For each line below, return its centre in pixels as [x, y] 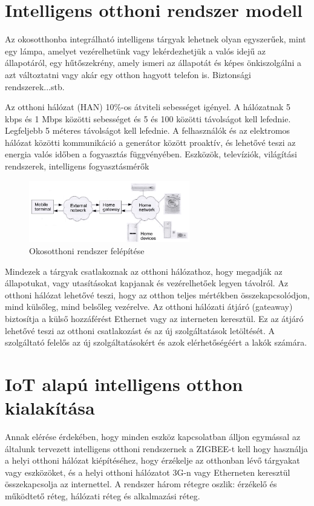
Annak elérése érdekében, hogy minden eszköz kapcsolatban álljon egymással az [153, 437]
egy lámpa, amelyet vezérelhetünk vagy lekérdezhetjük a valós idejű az [136, 51]
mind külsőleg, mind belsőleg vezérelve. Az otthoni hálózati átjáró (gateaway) [149, 307]
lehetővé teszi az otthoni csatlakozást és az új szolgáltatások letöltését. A [140, 330]
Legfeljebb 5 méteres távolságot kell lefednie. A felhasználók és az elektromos [148, 130]
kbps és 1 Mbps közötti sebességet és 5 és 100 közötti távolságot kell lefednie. [148, 118]
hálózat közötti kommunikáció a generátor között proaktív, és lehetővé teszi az [150, 142]
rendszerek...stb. [35, 86]
